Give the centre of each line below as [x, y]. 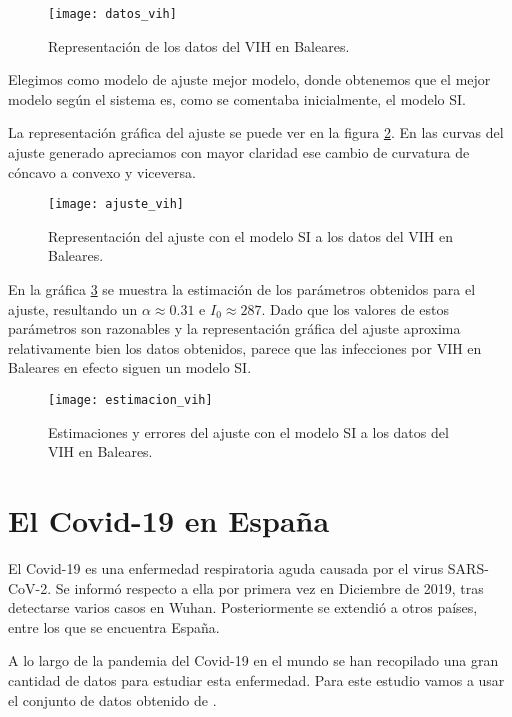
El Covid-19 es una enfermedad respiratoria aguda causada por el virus [226, 568]
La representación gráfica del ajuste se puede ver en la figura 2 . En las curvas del [256, 132]
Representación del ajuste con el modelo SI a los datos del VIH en [250, 235]
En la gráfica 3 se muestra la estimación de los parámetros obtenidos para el [242, 289]
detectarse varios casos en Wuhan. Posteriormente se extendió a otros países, [243, 607]
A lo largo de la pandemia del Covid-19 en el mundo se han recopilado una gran [253, 660]
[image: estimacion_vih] [130, 400]
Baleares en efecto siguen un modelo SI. [130, 367]
